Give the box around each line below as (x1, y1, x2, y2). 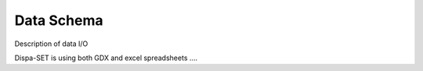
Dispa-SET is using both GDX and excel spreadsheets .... (14, 53, 198, 62)
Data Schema (14, 12, 103, 29)
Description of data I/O (14, 39, 89, 48)
